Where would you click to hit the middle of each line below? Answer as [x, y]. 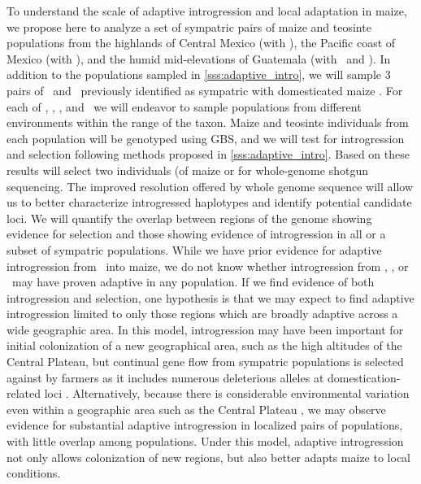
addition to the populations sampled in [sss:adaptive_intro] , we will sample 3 [199, 74]
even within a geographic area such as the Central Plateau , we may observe [196, 409]
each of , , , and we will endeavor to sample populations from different [184, 106]
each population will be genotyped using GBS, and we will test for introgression [206, 138]
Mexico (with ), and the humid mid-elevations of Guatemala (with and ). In [199, 58]
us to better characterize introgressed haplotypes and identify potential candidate [209, 202]
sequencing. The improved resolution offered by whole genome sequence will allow [210, 186]
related [24, 393]
